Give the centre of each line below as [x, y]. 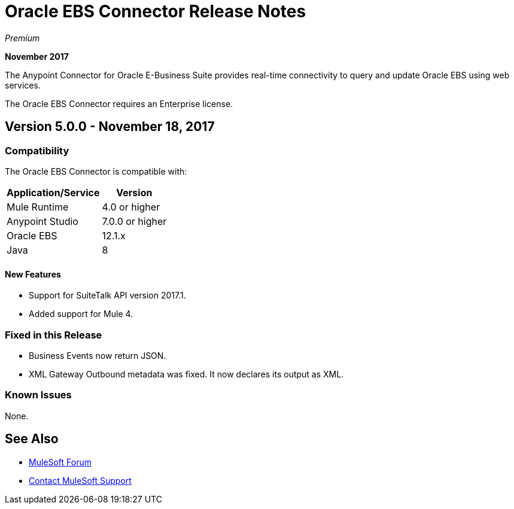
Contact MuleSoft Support [80, 480]
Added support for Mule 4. [81, 314]
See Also [32, 439]
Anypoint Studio [42, 221]
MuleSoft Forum [60, 462]
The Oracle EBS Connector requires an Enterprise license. [119, 103]
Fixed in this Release [54, 335]
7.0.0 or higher [134, 221]
